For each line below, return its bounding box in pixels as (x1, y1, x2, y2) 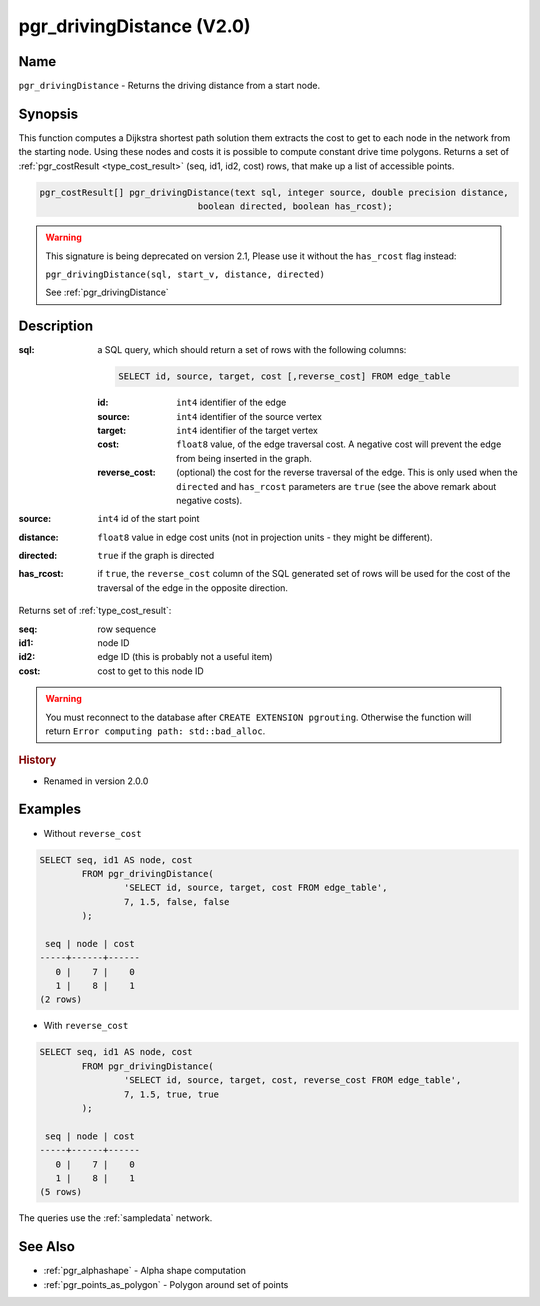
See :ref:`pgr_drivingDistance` (45, 286, 169, 299)
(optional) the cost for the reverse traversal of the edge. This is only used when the (176, 466, 519, 479)
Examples (18, 801, 82, 818)
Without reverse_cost (43, 827, 142, 839)
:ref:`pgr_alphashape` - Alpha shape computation (43, 1265, 247, 1277)
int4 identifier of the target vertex (176, 424, 319, 436)
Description (18, 318, 94, 335)
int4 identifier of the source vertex (176, 410, 322, 422)
